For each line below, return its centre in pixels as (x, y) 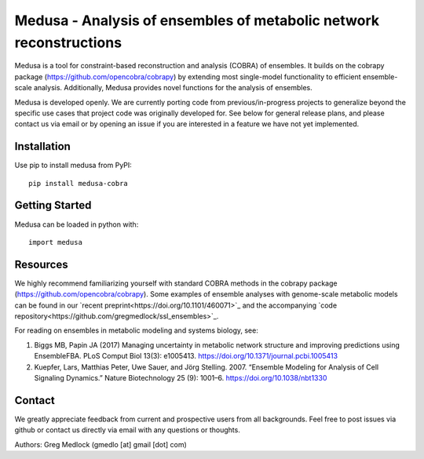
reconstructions (68, 42)
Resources (41, 264)
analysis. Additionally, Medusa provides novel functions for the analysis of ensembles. (173, 88)
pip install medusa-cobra (79, 183)
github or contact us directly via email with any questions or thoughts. (128, 430)
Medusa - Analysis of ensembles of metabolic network (197, 20)
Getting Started (53, 205)
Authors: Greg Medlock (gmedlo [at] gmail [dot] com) (101, 444)
